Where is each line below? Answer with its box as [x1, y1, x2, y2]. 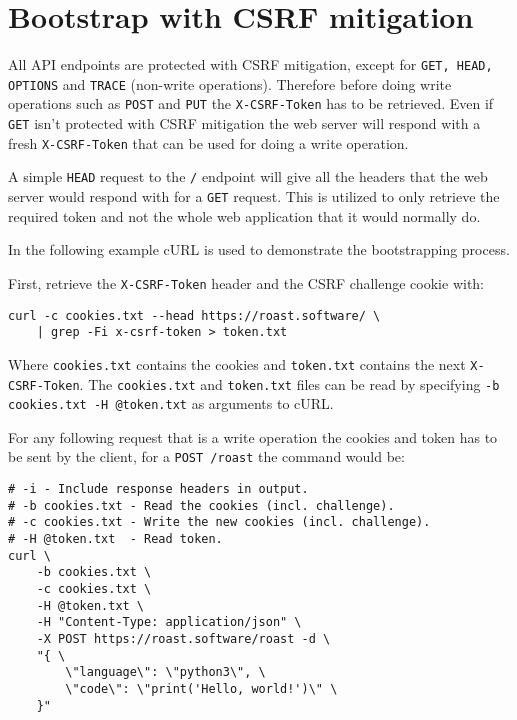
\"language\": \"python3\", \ [65, 665, 266, 680]
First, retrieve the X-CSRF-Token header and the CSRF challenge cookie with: [8, 272, 484, 293]
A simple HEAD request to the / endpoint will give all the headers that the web [8, 166, 488, 187]
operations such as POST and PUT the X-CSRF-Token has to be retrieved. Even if [8, 93, 494, 114]
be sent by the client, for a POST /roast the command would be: [8, 446, 405, 467]
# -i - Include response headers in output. [8, 482, 309, 497]
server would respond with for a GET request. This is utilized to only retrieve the [8, 186, 500, 207]
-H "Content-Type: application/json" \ [36, 615, 302, 630]
